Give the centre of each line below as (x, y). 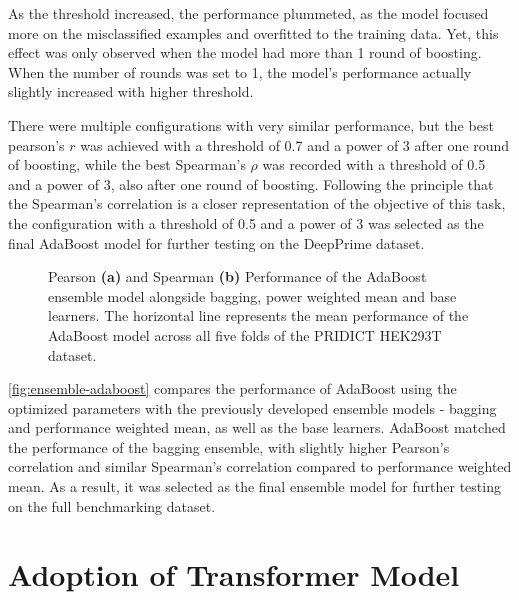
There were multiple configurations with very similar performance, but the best (251, 124)
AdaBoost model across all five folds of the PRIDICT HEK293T (245, 334)
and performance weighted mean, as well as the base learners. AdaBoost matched (257, 427)
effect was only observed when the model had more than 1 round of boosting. (245, 52)
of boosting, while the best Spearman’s (127, 164)
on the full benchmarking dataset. (112, 505)
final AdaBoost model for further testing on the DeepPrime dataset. (216, 242)
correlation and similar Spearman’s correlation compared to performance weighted (260, 466)
